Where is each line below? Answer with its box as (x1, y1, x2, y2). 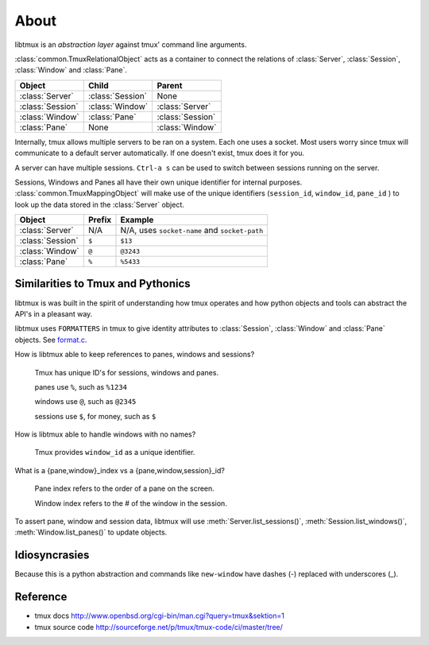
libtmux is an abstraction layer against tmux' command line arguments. (14, 40, 247, 49)
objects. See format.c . (14, 335, 87, 344)
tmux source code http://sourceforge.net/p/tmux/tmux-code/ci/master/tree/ (34, 622, 284, 631)
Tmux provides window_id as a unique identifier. (34, 448, 195, 457)
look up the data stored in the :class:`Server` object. (14, 200, 184, 209)
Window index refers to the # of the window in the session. (34, 498, 228, 508)
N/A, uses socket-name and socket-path (120, 225, 264, 236)
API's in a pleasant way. (14, 309, 93, 318)
